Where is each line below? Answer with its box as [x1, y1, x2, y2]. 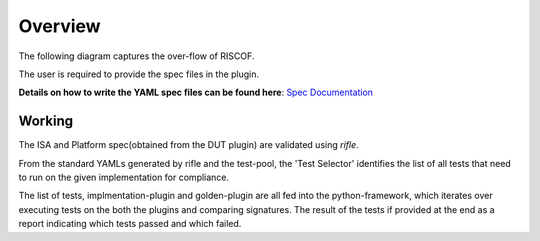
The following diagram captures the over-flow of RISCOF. [18, 50, 255, 62]
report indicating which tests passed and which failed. [18, 218, 242, 230]
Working [18, 113, 74, 130]
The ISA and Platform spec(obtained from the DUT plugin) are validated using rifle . [18, 139, 359, 151]
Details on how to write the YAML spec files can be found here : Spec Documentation [18, 86, 374, 99]
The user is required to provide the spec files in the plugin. [18, 68, 260, 80]
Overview [18, 15, 101, 37]
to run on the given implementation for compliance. [18, 171, 230, 184]
